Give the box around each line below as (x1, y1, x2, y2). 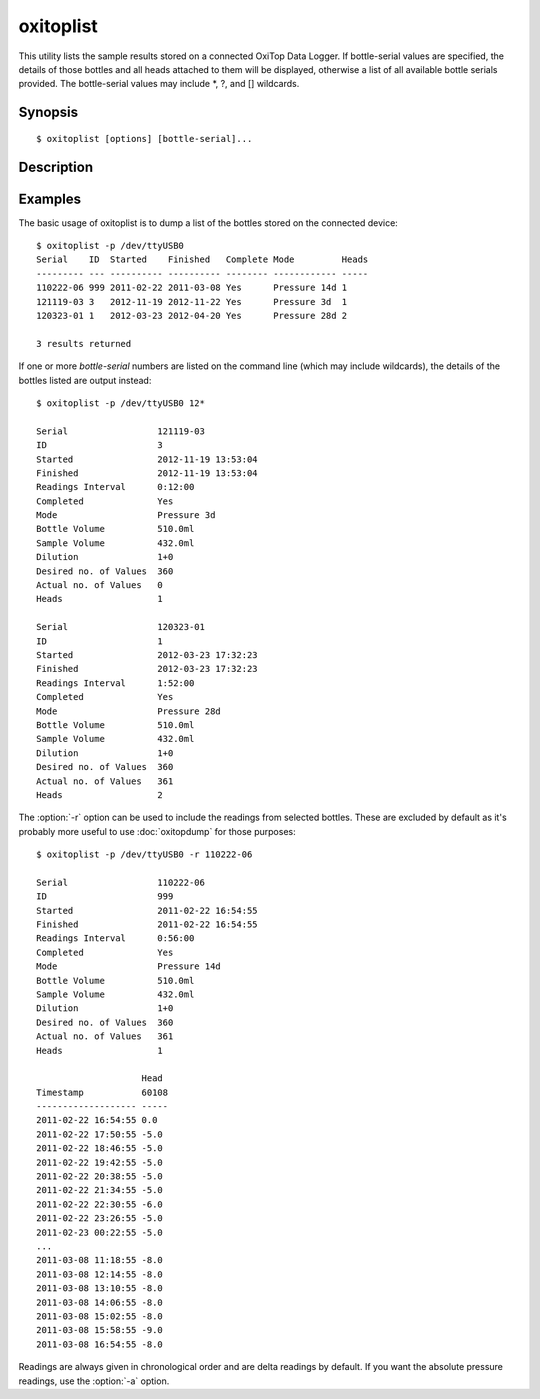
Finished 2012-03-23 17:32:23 (36, 663, 259, 675)
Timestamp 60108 (36, 1086, 169, 1098)
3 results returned (36, 338, 132, 349)
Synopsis (18, 104, 79, 121)
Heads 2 (36, 789, 164, 800)
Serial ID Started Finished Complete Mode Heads (36, 254, 369, 265)
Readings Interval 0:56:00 (36, 933, 195, 944)
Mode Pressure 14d (36, 961, 222, 972)
